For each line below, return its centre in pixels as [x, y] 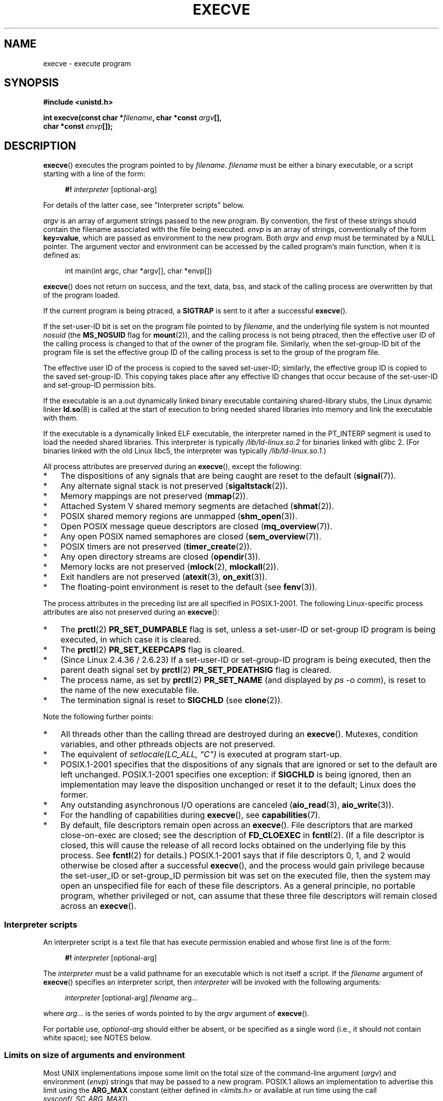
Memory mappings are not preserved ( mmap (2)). [154, 496]
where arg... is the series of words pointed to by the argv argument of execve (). [176, 1014]
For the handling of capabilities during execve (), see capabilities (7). [190, 815]
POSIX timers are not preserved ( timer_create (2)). [156, 547]
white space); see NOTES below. [97, 1038]
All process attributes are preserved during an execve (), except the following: [172, 467]
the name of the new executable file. [130, 690]
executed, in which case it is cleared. [131, 640]
